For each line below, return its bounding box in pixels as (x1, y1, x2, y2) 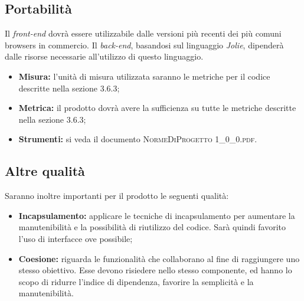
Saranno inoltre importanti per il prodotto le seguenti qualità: (5, 189, 229, 202)
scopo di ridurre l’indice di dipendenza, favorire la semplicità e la (18, 275, 254, 287)
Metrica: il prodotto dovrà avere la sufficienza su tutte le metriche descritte (18, 102, 296, 114)
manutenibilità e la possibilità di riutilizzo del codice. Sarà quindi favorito (18, 221, 286, 233)
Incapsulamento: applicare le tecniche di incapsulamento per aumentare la (18, 209, 295, 221)
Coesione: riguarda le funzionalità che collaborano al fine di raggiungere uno (18, 252, 300, 264)
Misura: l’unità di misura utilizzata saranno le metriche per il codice (18, 70, 270, 82)
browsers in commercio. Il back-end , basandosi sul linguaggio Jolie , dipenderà (5, 38, 284, 51)
